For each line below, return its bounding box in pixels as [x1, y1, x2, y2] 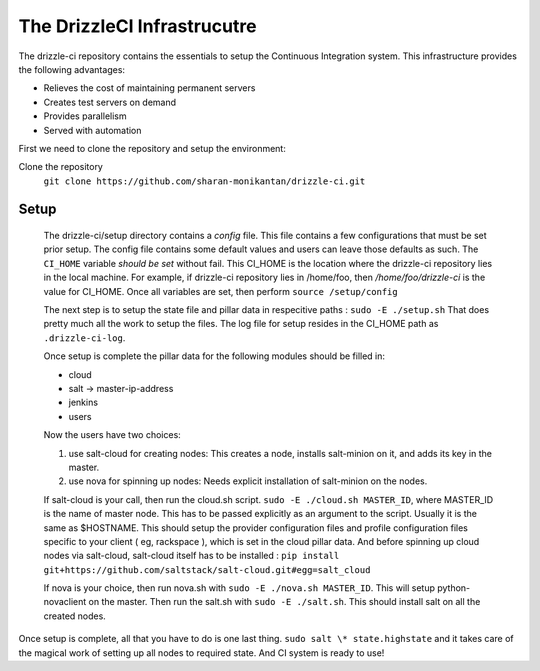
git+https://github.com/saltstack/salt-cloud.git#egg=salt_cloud [43, 564, 371, 575]
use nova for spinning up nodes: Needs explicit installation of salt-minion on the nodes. [68, 475, 428, 487]
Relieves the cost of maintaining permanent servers [43, 82, 256, 94]
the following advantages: [18, 63, 125, 75]
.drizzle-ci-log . [43, 331, 126, 344]
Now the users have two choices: [43, 429, 182, 441]
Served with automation [43, 124, 142, 136]
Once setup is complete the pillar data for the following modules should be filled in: [43, 350, 385, 362]
